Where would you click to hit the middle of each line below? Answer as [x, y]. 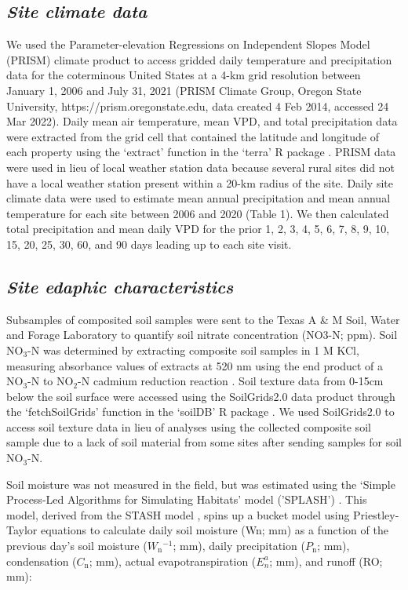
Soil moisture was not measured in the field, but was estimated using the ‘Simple [201, 484]
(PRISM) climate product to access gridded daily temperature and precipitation [199, 59]
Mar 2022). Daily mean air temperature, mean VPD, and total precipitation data [202, 121]
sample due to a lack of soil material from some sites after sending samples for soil [204, 442]
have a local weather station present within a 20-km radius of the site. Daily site [200, 182]
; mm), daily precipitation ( [239, 546]
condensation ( [42, 561]
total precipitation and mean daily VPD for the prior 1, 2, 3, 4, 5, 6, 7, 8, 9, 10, [198, 229]
